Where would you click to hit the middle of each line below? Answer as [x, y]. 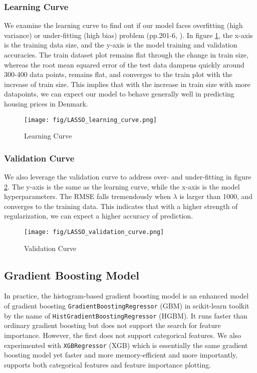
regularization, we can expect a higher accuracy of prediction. [99, 216]
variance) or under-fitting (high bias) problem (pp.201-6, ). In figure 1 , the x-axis [128, 35]
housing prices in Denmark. [46, 103]
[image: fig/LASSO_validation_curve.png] [94, 232]
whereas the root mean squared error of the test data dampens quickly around [124, 64]
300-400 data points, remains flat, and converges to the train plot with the [118, 74]
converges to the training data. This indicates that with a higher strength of [121, 206]
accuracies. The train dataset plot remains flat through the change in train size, [126, 54]
